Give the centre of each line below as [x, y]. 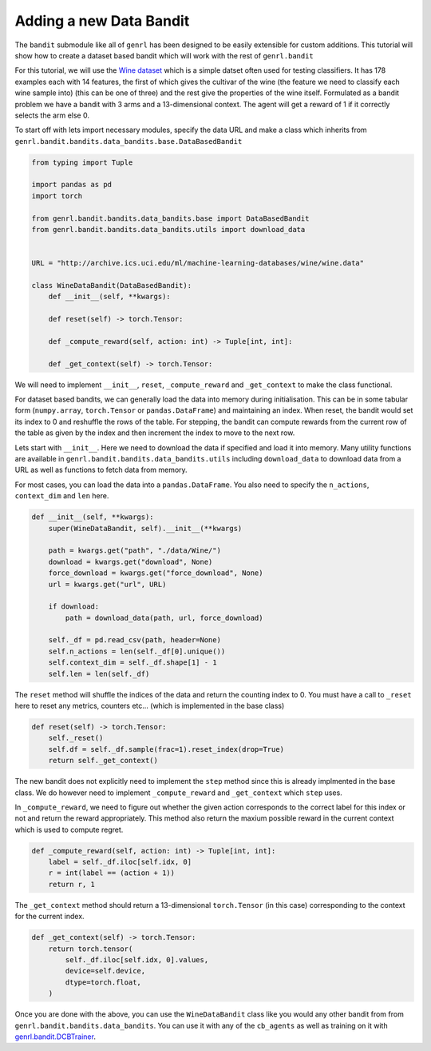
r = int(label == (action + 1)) [112, 873]
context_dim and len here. [62, 496]
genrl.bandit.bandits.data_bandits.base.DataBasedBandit [129, 141]
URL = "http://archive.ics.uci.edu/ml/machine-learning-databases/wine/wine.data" [198, 263]
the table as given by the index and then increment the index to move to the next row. [155, 433]
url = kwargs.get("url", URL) [107, 584]
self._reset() [76, 738]
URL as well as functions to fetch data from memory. [101, 470]
